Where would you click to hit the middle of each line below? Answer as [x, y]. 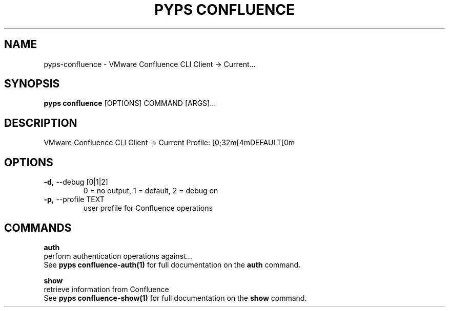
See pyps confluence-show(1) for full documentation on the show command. [175, 298]
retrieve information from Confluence [106, 289]
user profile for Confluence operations [148, 208]
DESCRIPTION [41, 123]
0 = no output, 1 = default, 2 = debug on [151, 191]
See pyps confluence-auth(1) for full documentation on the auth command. [172, 264]
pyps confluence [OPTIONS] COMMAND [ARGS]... [130, 103]
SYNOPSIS [32, 84]
